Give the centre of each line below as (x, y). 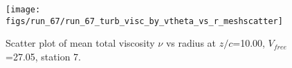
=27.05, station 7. (43, 56)
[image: (23, 10)
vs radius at (191, 43)
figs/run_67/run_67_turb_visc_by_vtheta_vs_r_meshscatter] (144, 21)
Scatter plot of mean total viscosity (80, 43)
